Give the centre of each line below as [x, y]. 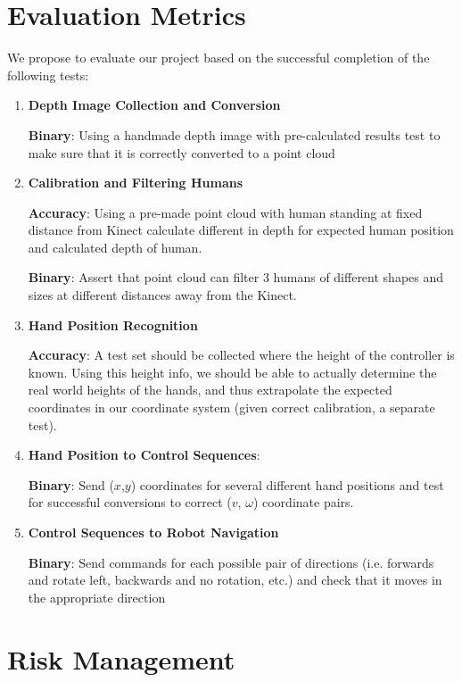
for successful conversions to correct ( [130, 502]
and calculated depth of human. [115, 247]
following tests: [48, 75]
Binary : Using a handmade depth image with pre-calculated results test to [234, 134]
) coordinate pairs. [303, 502]
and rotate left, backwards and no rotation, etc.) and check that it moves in [235, 580]
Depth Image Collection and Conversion [154, 105]
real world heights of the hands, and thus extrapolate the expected [210, 390]
